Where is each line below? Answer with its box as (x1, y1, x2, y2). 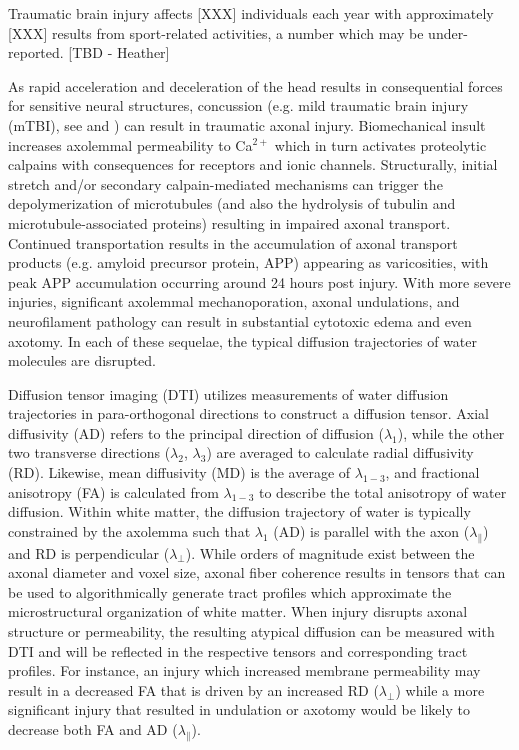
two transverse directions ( (8, 442, 171, 463)
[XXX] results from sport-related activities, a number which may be (8, 22, 424, 43)
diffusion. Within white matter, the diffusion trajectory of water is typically (8, 501, 471, 522)
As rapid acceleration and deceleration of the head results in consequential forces (8, 75, 503, 96)
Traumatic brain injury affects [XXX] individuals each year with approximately (8, 3, 494, 23)
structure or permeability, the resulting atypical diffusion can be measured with (8, 621, 495, 642)
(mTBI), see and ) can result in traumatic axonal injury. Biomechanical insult (8, 114, 486, 135)
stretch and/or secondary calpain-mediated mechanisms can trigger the (8, 173, 443, 194)
